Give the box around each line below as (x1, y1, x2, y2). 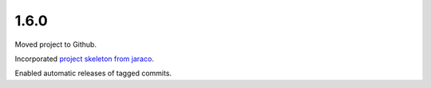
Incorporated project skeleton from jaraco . (14, 54, 155, 63)
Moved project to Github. (14, 40, 97, 49)
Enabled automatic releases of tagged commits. (14, 68, 172, 78)
